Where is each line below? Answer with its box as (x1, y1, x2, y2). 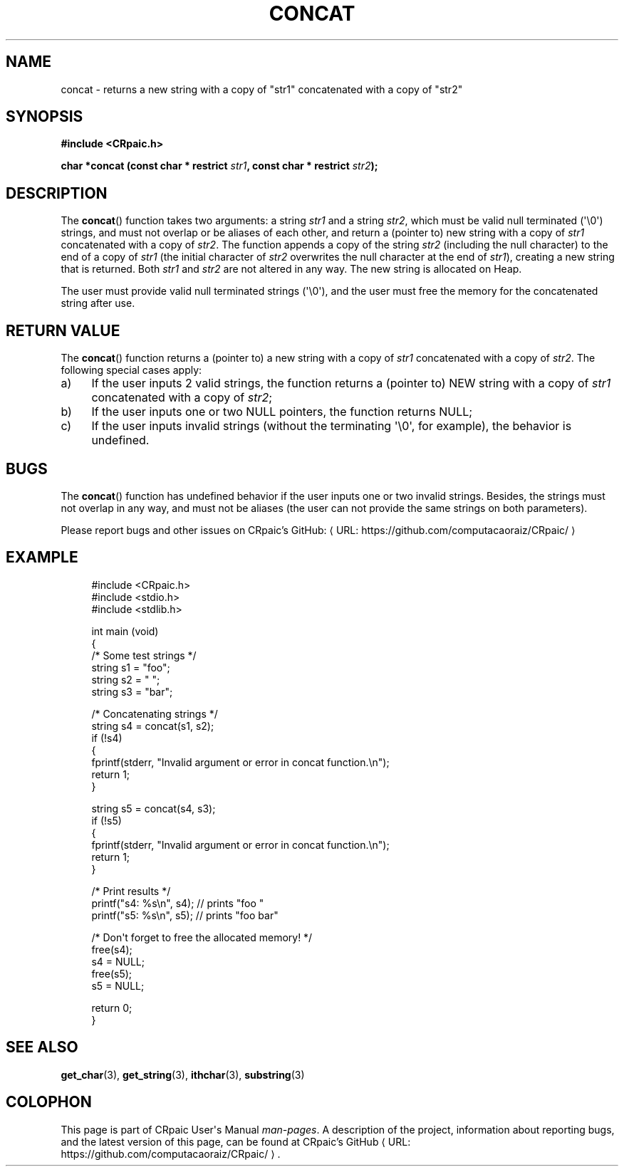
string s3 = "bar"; (91, 685, 173, 698)
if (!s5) (91, 814, 122, 827)
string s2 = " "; (91, 673, 160, 686)
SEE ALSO (6, 1038, 78, 1057)
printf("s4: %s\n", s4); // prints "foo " (91, 896, 264, 909)
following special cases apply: (61, 364, 202, 377)
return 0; (91, 1001, 132, 1014)
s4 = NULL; (91, 955, 145, 968)
